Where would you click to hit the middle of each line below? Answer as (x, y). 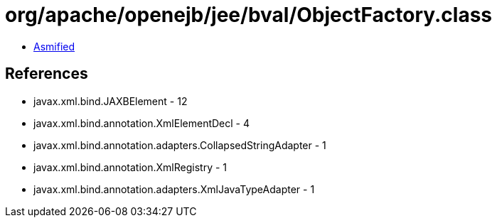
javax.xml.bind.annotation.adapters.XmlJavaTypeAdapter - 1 (174, 189)
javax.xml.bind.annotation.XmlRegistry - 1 (130, 167)
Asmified (54, 46)
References (47, 74)
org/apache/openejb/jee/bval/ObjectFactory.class (249, 15)
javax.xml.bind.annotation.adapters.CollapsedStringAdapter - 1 (180, 145)
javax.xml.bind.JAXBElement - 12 (111, 101)
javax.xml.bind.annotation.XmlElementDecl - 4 (141, 123)
